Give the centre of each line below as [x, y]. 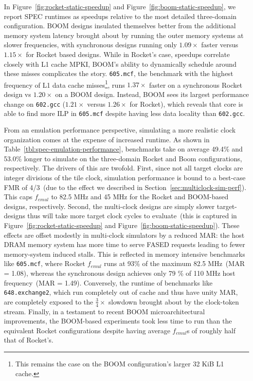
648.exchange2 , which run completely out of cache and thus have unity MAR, [121, 292]
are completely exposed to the [49, 301]
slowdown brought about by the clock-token [174, 301]
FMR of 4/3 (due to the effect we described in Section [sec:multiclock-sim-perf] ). [125, 187]
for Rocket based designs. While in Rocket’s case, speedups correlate [128, 54]
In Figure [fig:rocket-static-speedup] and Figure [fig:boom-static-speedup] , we [120, 6]
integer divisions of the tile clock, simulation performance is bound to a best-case [125, 177]
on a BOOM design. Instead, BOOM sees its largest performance [152, 94]
